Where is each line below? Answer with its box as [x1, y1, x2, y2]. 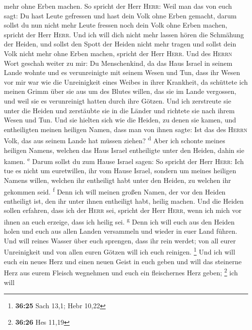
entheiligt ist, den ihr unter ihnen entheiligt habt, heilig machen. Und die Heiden [4, 195, 244, 206]
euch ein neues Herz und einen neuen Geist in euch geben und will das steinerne [4, 256, 242, 266]
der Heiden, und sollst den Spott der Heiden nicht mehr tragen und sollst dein [4, 39, 236, 49]
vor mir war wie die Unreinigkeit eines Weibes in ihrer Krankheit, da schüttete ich [4, 76, 248, 87]
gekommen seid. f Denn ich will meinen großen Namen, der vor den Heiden [4, 185, 226, 196]
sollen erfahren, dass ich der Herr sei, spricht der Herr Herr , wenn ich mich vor [4, 205, 242, 215]
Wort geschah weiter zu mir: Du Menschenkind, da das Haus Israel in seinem [4, 58, 233, 68]
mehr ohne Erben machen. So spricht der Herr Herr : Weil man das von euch [4, 1, 232, 11]
